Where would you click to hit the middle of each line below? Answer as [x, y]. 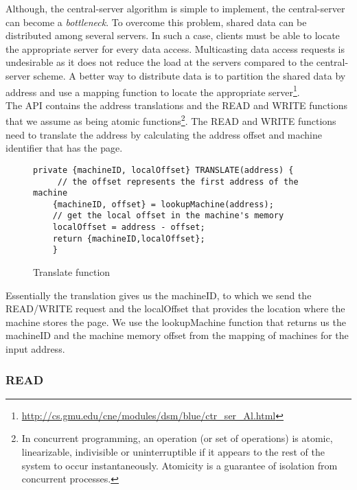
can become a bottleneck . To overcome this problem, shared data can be [156, 22]
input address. [35, 349]
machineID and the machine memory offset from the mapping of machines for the [177, 335]
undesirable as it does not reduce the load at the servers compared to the [160, 62]
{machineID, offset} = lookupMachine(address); [163, 204]
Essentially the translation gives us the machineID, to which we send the [159, 295]
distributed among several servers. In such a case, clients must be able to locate [173, 35]
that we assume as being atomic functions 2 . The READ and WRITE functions [171, 120]
